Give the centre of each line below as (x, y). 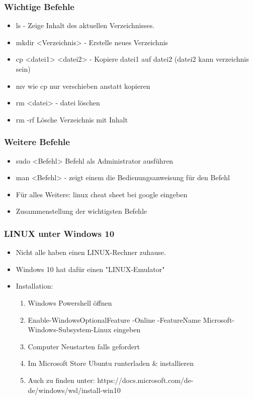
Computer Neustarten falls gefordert (84, 346)
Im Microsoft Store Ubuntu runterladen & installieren (111, 363)
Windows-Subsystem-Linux (70, 329)
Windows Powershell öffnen (70, 302)
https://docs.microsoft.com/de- (145, 380)
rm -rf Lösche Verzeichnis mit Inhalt (72, 119)
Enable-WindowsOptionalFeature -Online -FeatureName (114, 319)
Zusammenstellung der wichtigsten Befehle (81, 211)
